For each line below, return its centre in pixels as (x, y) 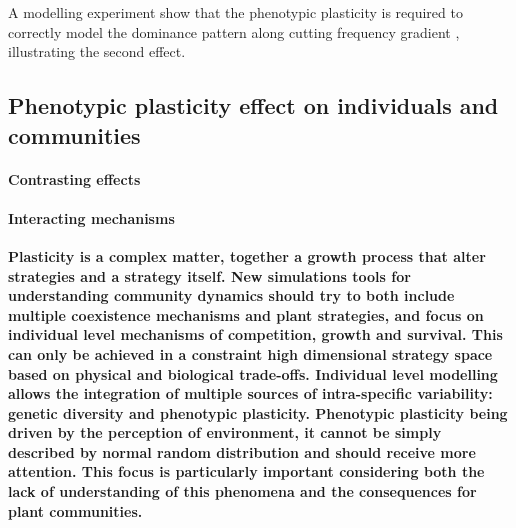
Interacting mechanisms (91, 217)
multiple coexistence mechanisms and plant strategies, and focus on (246, 314)
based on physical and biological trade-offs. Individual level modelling (253, 373)
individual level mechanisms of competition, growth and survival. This (255, 334)
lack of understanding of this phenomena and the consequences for (242, 491)
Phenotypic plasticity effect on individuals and (253, 105)
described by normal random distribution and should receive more (242, 451)
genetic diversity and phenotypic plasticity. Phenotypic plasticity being (258, 412)
